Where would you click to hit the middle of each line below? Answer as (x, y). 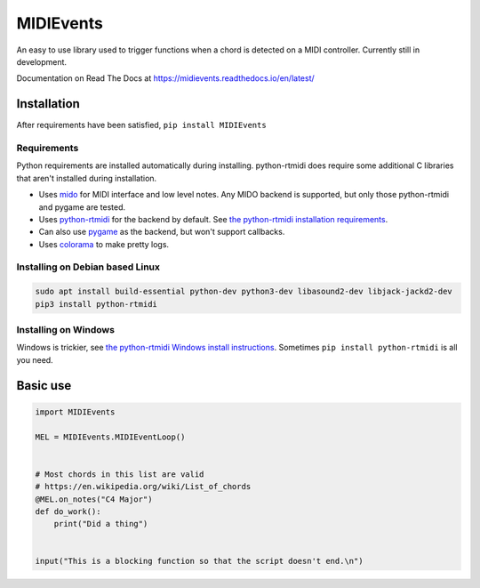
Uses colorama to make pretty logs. (104, 244)
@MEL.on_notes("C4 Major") (94, 499)
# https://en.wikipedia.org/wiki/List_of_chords (143, 487)
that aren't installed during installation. (87, 178)
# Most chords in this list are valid (120, 474)
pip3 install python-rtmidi (96, 304)
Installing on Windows (66, 330)
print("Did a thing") (101, 524)
